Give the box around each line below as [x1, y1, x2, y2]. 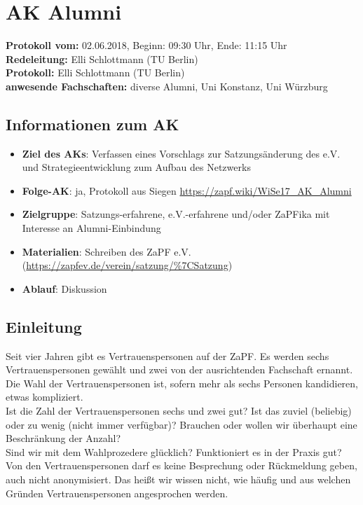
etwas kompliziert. [6, 389, 83, 404]
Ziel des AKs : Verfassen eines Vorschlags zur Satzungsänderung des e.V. [22, 146, 341, 160]
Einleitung [6, 315, 82, 337]
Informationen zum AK [6, 113, 179, 134]
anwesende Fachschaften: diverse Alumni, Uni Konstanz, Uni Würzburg [6, 78, 328, 93]
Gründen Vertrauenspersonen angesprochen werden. [6, 485, 228, 500]
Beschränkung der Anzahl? [6, 431, 121, 445]
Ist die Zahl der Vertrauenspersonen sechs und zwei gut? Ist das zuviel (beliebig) [6, 403, 352, 418]
